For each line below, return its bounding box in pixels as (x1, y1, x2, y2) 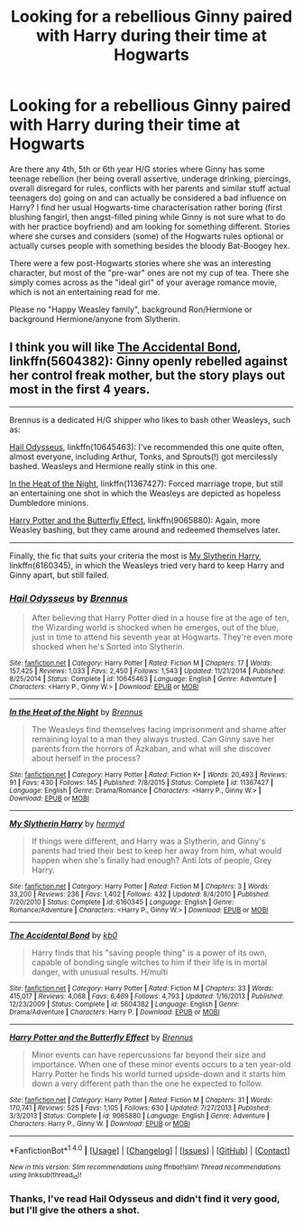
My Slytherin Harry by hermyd (9, 818, 125, 829)
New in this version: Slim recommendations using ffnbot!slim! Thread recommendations (9, 1162, 281, 1172)
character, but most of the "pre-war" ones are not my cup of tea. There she (9, 267, 289, 278)
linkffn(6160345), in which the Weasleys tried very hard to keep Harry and (9, 559, 285, 570)
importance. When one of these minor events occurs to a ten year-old (31, 1059, 291, 1070)
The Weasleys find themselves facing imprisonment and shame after (31, 724, 287, 735)
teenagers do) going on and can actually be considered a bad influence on (9, 192, 287, 203)
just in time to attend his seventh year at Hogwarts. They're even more (31, 631, 293, 642)
